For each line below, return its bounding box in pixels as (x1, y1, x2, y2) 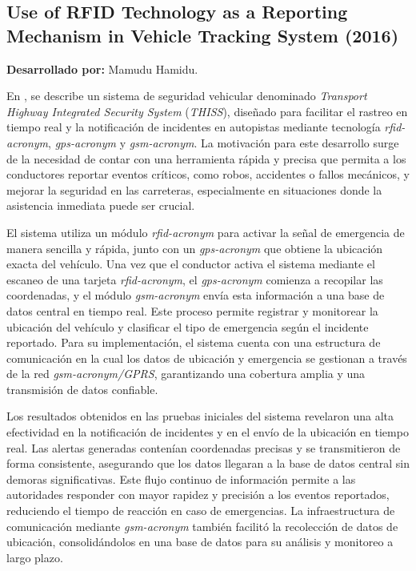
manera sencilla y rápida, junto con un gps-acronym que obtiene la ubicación (6, 239, 383, 256)
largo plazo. (6, 549, 63, 565)
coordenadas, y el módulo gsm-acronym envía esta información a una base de (6, 287, 385, 304)
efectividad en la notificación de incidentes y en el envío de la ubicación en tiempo (6, 424, 409, 440)
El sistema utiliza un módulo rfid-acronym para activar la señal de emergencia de (6, 223, 405, 240)
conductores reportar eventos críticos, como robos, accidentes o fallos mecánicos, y (6, 166, 410, 183)
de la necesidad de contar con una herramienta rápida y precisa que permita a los (6, 150, 406, 167)
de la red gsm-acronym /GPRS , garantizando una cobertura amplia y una (6, 365, 366, 382)
